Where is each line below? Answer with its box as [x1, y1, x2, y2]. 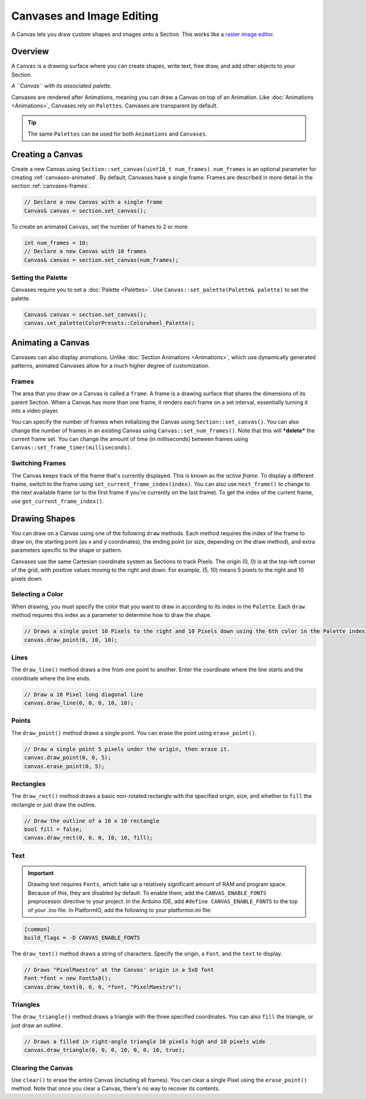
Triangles [11, 1001, 40, 1009]
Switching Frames [11, 459, 66, 467]
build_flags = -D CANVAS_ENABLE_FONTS [24, 934, 140, 941]
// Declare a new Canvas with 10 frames [24, 248, 146, 255]
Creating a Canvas [11, 149, 84, 159]
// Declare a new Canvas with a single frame [24, 199, 163, 206]
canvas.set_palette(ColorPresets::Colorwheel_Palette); [24, 319, 195, 327]
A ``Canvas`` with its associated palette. [11, 82, 112, 90]
